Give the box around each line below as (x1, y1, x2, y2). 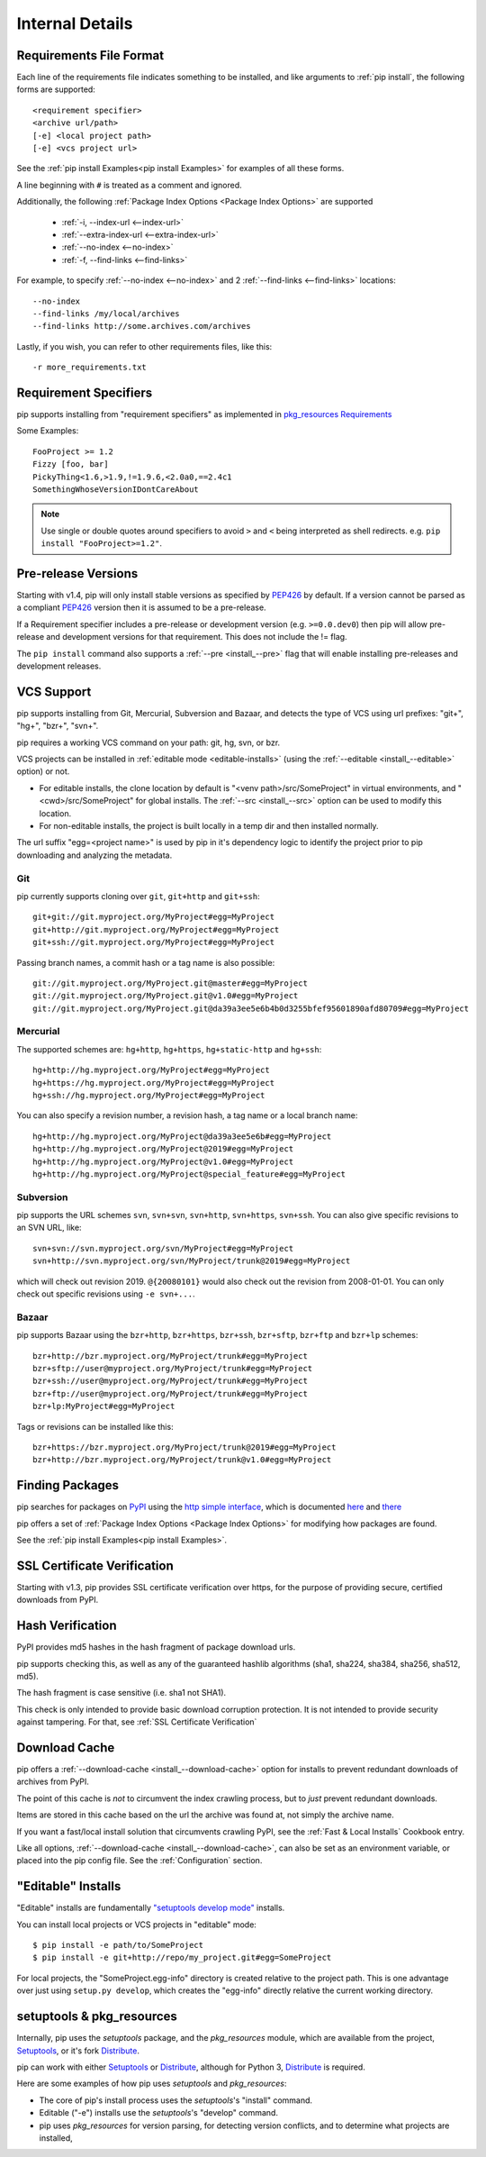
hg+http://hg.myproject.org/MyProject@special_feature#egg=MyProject (32, 1169, 346, 1179)
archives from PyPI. (16, 1776, 90, 1788)
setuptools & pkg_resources (16, 2009, 177, 2025)
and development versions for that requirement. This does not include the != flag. (46, 632, 347, 642)
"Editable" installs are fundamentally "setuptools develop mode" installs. (16, 1902, 285, 1914)
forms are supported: (16, 84, 96, 95)
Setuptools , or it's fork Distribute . (16, 2045, 139, 2056)
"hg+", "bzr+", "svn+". (16, 721, 99, 732)
